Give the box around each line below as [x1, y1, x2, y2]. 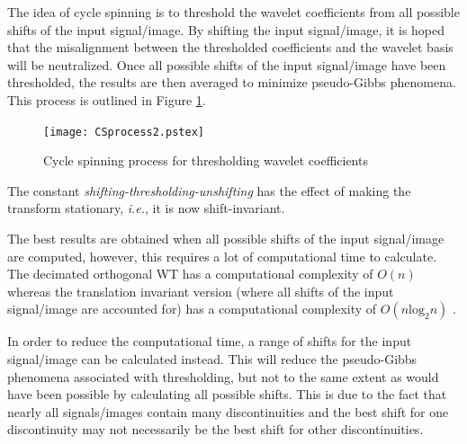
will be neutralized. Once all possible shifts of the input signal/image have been [7, 55, 446, 74]
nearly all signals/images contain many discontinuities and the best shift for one [7, 402, 449, 421]
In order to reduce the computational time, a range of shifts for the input [7, 332, 412, 351]
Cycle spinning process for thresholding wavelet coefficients [43, 151, 368, 170]
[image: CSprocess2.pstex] [43, 125, 204, 138]
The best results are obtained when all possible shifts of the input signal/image [7, 229, 445, 247]
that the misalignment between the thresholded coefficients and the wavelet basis [7, 38, 454, 57]
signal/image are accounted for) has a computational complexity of [7, 299, 377, 318]
